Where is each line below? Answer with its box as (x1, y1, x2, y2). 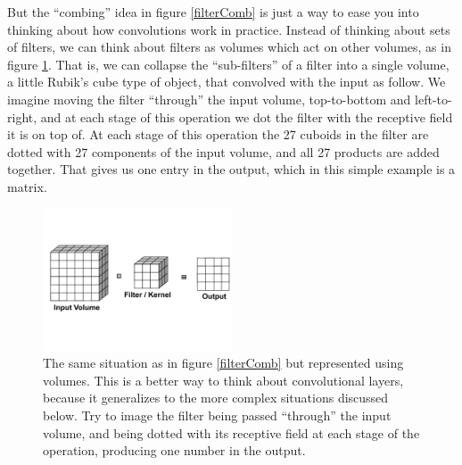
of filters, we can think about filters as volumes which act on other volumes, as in (7, 37, 451, 56)
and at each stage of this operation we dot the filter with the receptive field (40, 107, 453, 126)
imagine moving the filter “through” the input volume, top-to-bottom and (7, 89, 411, 108)
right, (7, 107, 37, 126)
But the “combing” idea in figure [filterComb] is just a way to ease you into (7, 3, 419, 21)
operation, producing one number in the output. (43, 441, 306, 460)
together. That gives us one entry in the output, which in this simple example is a (7, 160, 456, 179)
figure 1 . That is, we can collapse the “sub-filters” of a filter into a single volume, (7, 54, 450, 73)
